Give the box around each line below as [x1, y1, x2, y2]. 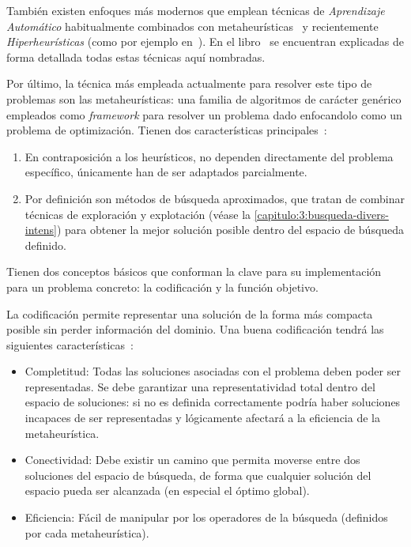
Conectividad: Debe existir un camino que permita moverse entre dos [25, 451, 360, 468]
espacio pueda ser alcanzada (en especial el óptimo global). [25, 482, 310, 499]
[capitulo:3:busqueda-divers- [254, 206, 389, 222]
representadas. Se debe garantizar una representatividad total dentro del [25, 378, 375, 394]
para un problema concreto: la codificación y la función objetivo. [6, 278, 319, 295]
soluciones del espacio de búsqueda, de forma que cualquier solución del [25, 466, 371, 483]
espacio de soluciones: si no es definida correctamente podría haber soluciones [25, 394, 401, 410]
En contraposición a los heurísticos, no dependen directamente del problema [25, 148, 394, 164]
